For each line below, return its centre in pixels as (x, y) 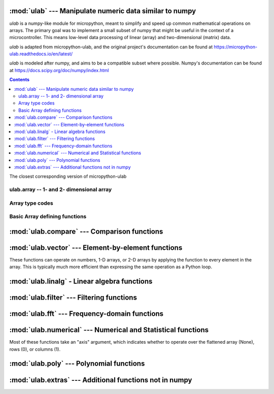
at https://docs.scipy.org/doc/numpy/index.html (59, 70)
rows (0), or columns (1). (35, 349)
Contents (20, 80)
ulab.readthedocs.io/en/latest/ (41, 54)
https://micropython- (236, 47)
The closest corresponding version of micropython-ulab (68, 176)
